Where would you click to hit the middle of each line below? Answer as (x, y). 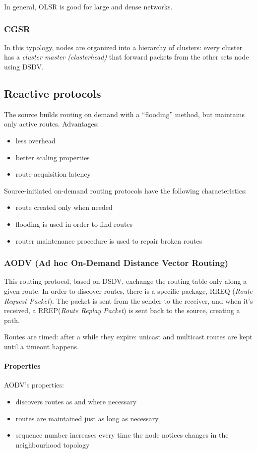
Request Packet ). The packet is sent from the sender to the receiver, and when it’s (128, 300)
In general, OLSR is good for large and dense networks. (88, 6)
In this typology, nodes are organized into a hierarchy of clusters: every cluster (123, 47)
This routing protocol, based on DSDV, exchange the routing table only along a (126, 281)
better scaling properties (53, 157)
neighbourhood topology (53, 444)
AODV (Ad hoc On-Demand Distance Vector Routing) (116, 263)
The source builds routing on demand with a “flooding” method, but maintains (124, 114)
